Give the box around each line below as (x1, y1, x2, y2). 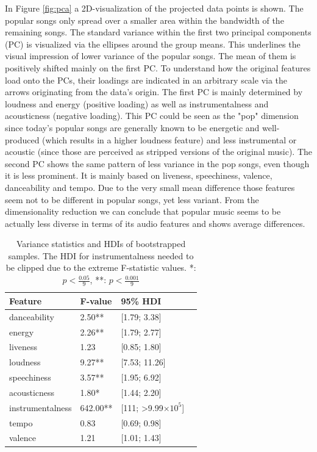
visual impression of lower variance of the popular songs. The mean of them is (5, 49, 296, 62)
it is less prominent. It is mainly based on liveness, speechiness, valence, (5, 169, 272, 182)
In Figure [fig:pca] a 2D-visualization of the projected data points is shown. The (5, 2, 304, 14)
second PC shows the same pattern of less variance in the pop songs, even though (5, 157, 310, 170)
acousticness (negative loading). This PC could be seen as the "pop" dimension (5, 109, 299, 122)
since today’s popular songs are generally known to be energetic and (5, 121, 260, 134)
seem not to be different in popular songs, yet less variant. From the (5, 193, 259, 206)
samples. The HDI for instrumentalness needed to (8, 249, 194, 262)
